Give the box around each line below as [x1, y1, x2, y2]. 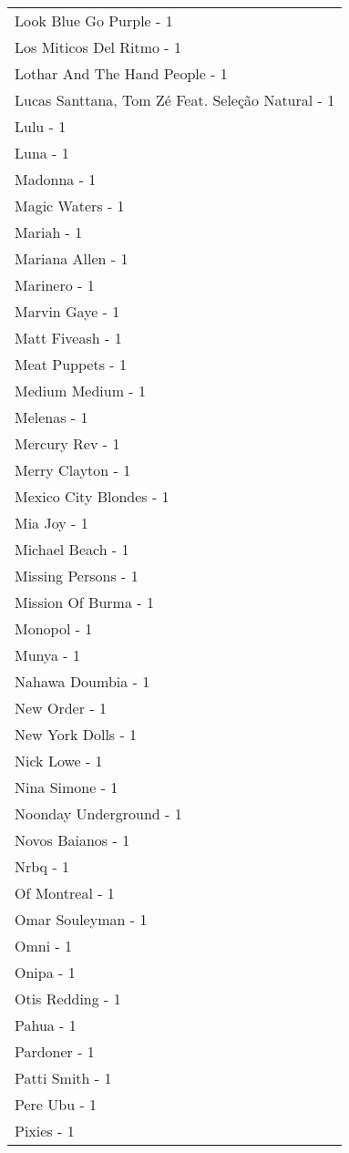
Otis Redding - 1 [15, 988, 121, 1009]
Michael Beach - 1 [15, 539, 129, 560]
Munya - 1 [15, 644, 81, 665]
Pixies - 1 [15, 1120, 75, 1141]
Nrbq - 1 [15, 856, 70, 877]
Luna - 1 [15, 142, 69, 163]
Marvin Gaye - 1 [15, 301, 120, 322]
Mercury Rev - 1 [15, 433, 120, 454]
